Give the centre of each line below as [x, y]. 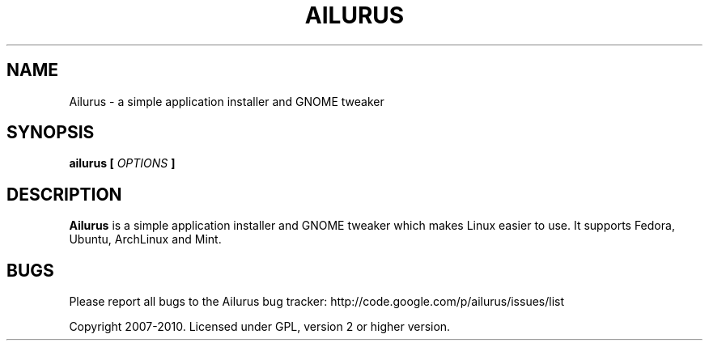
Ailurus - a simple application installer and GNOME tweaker [227, 101]
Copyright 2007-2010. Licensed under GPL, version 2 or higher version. [260, 327]
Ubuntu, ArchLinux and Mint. [145, 239]
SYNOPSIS [51, 133]
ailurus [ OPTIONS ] [122, 163]
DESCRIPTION [64, 194]
